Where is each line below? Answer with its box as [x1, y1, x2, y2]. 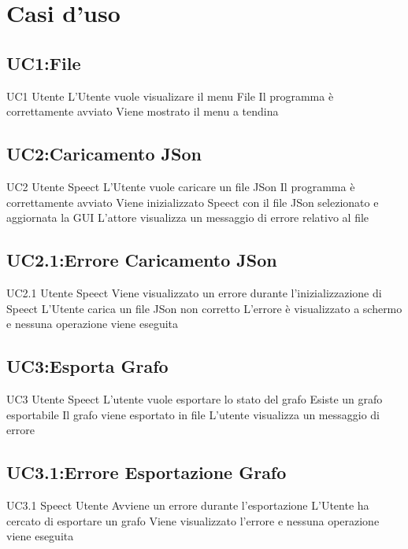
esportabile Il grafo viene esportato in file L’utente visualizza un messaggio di [6, 406, 380, 422]
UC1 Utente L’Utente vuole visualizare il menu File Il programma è [6, 87, 334, 104]
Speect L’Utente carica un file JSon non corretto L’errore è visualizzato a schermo [6, 300, 402, 316]
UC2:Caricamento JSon [6, 142, 202, 166]
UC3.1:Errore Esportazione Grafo [6, 460, 287, 485]
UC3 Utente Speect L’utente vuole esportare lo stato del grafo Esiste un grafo [6, 390, 383, 407]
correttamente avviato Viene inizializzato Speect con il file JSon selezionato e [6, 193, 379, 210]
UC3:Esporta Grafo [6, 354, 169, 378]
